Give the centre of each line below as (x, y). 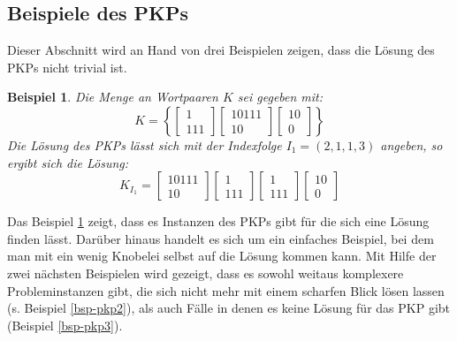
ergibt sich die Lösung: (68, 162)
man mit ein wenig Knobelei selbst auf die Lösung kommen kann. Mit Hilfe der (222, 256)
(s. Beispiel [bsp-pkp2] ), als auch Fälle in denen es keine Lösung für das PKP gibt (229, 308)
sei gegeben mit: (280, 97)
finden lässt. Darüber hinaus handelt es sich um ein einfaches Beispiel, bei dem (221, 238)
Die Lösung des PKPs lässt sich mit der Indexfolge (145, 144)
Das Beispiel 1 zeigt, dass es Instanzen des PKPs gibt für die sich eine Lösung (218, 221)
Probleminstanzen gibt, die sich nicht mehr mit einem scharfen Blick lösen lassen (226, 290)
